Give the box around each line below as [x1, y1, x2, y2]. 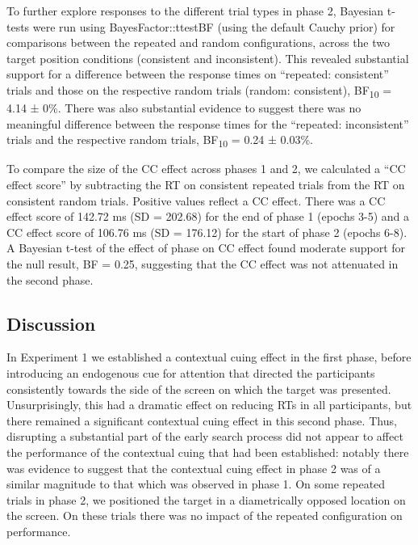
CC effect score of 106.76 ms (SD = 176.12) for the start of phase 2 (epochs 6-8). [6, 223, 408, 240]
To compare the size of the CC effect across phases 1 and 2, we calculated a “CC [6, 160, 406, 177]
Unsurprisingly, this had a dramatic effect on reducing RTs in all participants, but [6, 396, 412, 413]
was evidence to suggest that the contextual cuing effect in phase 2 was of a [6, 459, 381, 476]
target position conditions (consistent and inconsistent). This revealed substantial [6, 49, 409, 66]
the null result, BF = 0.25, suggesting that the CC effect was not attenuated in [6, 255, 399, 272]
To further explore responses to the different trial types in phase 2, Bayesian [6, 2, 384, 19]
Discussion [6, 311, 96, 336]
